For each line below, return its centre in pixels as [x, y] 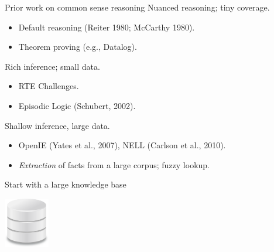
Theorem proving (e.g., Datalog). [78, 47]
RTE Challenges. [49, 86]
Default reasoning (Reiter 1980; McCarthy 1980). [107, 27]
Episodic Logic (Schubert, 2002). [77, 105]
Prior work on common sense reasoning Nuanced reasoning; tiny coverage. [137, 7]
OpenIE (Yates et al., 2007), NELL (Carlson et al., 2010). [122, 145]
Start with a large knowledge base [66, 184]
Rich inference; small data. [52, 66]
